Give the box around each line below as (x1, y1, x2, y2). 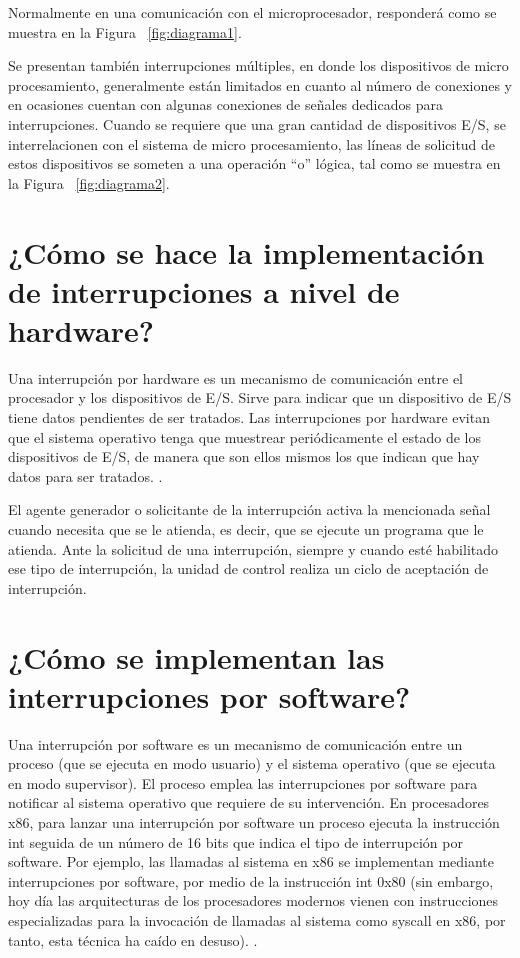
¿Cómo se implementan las (8, 636, 385, 677)
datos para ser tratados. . (8, 465, 163, 486)
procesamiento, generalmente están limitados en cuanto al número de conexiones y (8, 74, 512, 95)
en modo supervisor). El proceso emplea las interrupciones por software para (8, 772, 478, 793)
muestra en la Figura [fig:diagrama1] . (8, 21, 242, 42)
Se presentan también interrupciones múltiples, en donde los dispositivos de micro (8, 55, 509, 76)
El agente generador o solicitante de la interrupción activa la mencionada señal (8, 499, 491, 520)
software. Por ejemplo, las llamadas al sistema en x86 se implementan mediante (8, 851, 494, 872)
